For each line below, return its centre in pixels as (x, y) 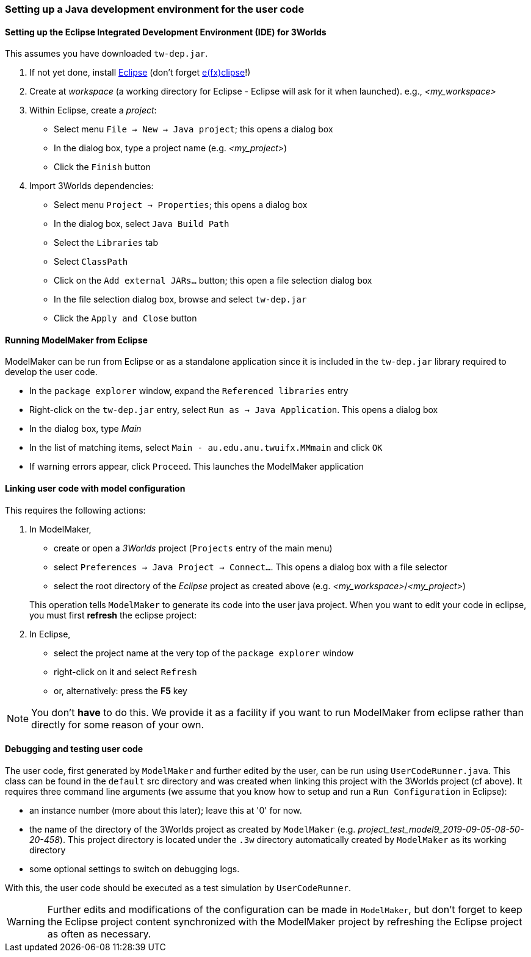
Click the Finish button (102, 167)
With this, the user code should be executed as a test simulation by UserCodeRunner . (178, 887)
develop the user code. (51, 372)
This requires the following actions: (75, 510)
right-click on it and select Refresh (125, 672)
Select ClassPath (91, 262)
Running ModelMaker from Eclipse (76, 340)
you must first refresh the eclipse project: (113, 615)
